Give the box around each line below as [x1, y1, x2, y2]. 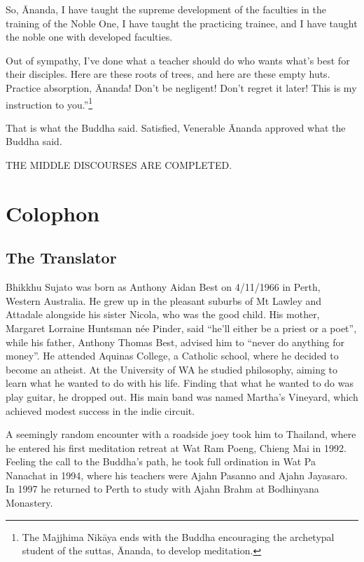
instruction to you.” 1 [6, 95, 93, 111]
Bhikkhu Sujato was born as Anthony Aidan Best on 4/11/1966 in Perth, [6, 280, 321, 294]
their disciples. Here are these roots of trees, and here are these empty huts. [6, 67, 330, 81]
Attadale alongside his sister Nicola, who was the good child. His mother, [6, 307, 320, 322]
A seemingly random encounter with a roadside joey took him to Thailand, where [6, 427, 356, 441]
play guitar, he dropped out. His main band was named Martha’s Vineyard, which [6, 389, 358, 404]
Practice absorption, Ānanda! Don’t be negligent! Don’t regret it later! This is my [6, 80, 357, 95]
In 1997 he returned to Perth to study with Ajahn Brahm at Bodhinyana [6, 481, 319, 496]
